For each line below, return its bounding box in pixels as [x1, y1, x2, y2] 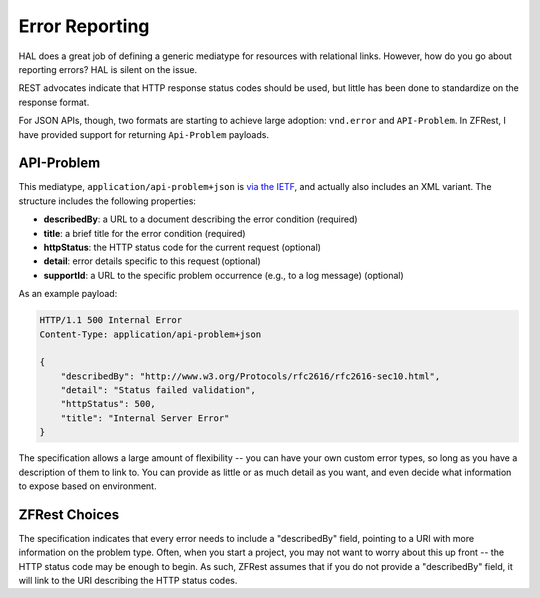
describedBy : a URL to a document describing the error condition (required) [43, 213, 359, 225]
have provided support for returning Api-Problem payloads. [18, 128, 270, 140]
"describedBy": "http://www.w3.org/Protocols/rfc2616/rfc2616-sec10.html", [60, 370, 441, 382]
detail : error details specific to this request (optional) [43, 255, 262, 267]
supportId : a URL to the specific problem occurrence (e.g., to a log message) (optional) [43, 269, 404, 281]
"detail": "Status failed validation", [60, 385, 257, 396]
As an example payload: [18, 288, 118, 300]
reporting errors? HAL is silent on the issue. [18, 63, 198, 75]
